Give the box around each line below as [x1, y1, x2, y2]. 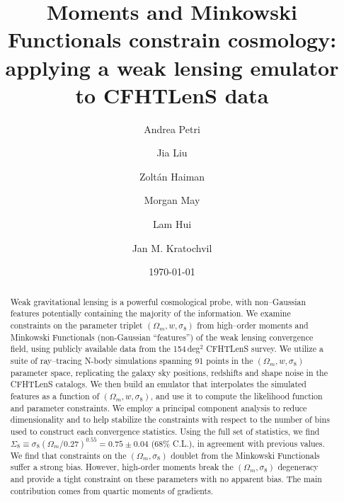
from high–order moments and [197, 319, 309, 331]
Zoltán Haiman [139, 169, 205, 183]
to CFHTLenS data [75, 80, 269, 109]
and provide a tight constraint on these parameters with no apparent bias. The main [10, 472, 322, 484]
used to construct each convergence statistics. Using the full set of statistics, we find [10, 425, 320, 437]
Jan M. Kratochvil [132, 240, 212, 255]
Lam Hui [152, 217, 192, 232]
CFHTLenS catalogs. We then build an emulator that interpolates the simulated [10, 378, 306, 390]
